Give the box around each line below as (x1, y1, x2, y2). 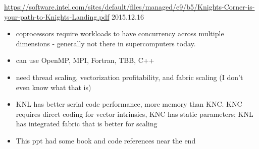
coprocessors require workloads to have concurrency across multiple (16, 28, 224, 39)
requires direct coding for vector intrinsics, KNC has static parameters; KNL (16, 108, 253, 119)
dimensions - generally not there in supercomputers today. (16, 38, 196, 48)
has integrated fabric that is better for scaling (16, 118, 158, 129)
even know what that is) (16, 82, 91, 92)
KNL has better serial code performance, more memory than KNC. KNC (16, 99, 242, 109)
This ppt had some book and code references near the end (16, 135, 196, 145)
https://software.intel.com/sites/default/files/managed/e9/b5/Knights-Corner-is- (4, 2, 255, 12)
